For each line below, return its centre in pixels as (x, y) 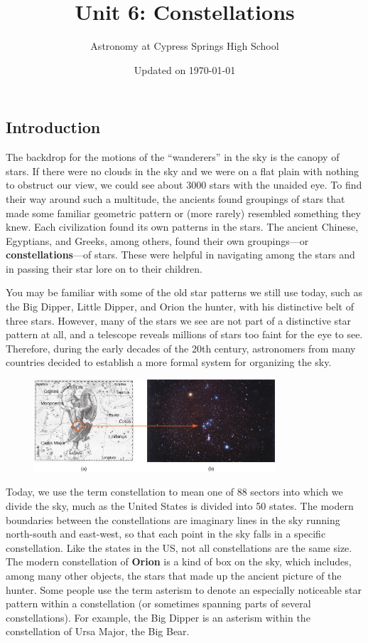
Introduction (53, 127)
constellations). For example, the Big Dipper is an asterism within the (158, 617)
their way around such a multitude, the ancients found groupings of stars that (175, 198)
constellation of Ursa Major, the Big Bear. (98, 631)
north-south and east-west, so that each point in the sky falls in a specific (166, 534)
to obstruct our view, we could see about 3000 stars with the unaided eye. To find (184, 185)
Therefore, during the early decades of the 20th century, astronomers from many (181, 348)
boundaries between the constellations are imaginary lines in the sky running (173, 519)
